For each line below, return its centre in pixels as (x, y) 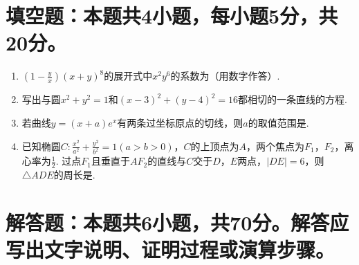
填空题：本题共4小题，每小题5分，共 (172, 16)
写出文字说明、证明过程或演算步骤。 (171, 249)
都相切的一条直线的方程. (293, 99)
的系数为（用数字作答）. (225, 76)
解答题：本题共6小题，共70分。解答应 (177, 222)
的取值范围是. (278, 122)
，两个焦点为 (276, 146)
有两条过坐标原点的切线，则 (180, 122)
